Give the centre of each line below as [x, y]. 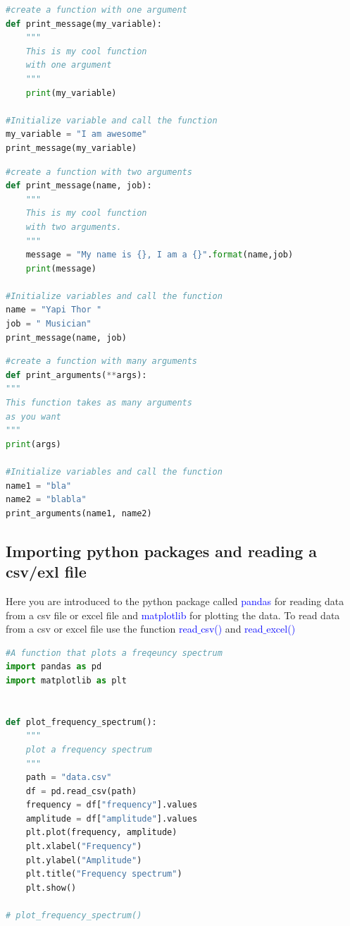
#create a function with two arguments [99, 172]
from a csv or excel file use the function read [102, 629]
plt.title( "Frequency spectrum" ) [104, 874]
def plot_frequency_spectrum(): [81, 722]
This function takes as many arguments [99, 403]
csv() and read [232, 629]
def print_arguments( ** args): [76, 375]
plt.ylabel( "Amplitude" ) [84, 860]
